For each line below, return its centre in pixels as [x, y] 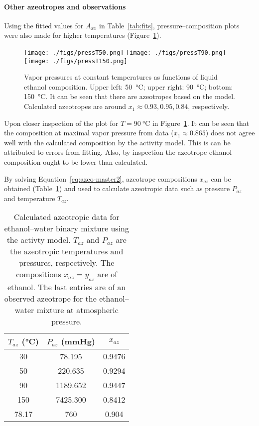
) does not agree [230, 133]
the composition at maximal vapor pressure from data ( [89, 133]
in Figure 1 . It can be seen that [201, 123]
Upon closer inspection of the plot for [61, 123]
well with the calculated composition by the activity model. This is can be [117, 142]
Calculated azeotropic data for [66, 217]
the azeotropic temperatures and [67, 251]
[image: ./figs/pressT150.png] [76, 61]
